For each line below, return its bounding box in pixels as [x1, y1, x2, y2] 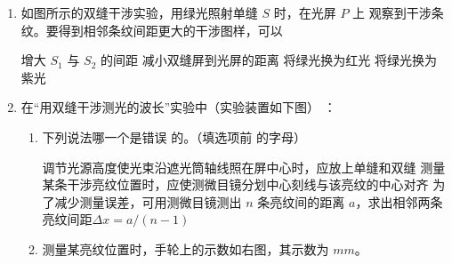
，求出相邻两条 [355, 192, 443, 211]
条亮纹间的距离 [257, 192, 345, 211]
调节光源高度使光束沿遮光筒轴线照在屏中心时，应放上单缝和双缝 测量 [42, 157, 446, 176]
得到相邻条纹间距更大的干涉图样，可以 [58, 20, 283, 39]
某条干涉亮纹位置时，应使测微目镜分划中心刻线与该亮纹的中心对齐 [42, 175, 429, 194]
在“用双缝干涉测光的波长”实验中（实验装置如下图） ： [20, 98, 336, 116]
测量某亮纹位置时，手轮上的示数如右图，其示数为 [42, 239, 329, 258]
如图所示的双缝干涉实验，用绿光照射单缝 [20, 4, 258, 21]
